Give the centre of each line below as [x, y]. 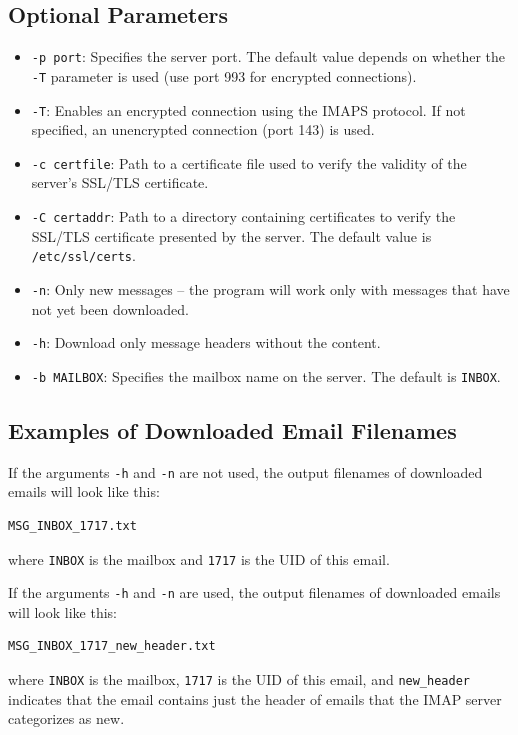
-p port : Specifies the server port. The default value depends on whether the [268, 56]
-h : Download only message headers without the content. [206, 342]
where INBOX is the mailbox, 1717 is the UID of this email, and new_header [239, 679]
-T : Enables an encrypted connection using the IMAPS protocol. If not [248, 109]
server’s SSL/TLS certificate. [120, 182]
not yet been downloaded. [110, 308]
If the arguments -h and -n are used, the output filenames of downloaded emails [254, 592]
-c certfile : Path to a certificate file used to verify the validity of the [249, 162]
